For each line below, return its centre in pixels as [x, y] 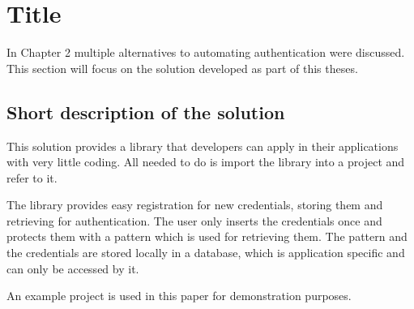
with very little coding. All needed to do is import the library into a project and [206, 162]
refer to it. [32, 177]
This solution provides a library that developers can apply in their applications [203, 146]
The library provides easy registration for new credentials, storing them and [195, 205]
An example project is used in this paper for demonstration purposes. [179, 296]
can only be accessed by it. [73, 268]
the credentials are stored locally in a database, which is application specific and [206, 253]
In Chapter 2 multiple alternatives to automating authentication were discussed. [206, 52]
